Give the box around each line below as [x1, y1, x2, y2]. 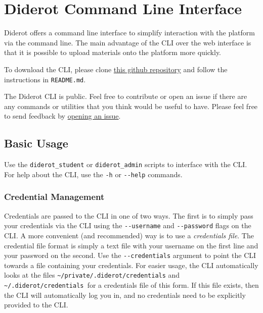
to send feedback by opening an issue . [4, 111, 121, 121]
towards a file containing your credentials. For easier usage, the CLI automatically [4, 259, 258, 270]
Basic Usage [4, 135, 68, 151]
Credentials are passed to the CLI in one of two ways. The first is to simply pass [4, 210, 253, 221]
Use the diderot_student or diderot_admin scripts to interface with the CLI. [4, 159, 247, 170]
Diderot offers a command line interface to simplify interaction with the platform [4, 27, 255, 38]
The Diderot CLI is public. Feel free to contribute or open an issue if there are [4, 91, 247, 101]
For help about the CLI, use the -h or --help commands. [4, 169, 183, 179]
